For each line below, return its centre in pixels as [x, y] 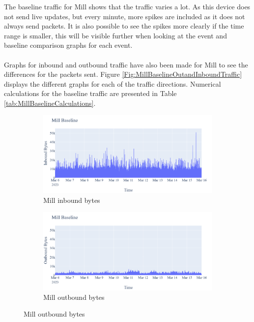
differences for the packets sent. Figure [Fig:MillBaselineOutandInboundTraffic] [123, 74]
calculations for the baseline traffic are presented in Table [90, 93]
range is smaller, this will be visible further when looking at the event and [115, 35]
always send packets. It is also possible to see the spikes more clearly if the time [124, 26]
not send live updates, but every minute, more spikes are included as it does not [125, 16]
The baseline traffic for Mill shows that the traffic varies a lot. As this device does [127, 6]
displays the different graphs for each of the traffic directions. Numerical [113, 83]
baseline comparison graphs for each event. [68, 45]
